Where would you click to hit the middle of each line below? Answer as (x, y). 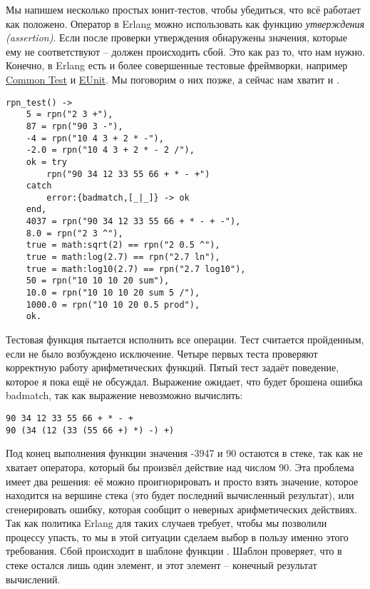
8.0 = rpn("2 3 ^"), (74, 233)
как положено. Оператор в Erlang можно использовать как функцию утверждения (185, 23)
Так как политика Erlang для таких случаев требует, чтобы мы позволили (166, 523)
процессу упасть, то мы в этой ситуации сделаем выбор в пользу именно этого (177, 537)
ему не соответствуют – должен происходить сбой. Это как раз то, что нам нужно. (185, 51)
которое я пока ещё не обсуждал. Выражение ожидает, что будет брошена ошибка (184, 381)
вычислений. (33, 579)
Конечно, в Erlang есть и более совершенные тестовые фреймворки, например (177, 65)
